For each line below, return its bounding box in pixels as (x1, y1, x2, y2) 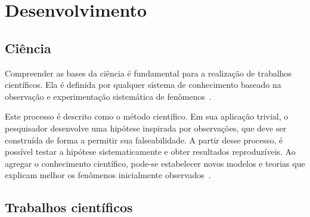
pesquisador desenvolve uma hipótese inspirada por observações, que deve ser (5, 121, 287, 134)
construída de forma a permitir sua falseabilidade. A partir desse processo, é (5, 133, 283, 146)
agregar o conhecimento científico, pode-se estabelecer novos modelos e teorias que (5, 157, 305, 169)
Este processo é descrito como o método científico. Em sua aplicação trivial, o (5, 110, 289, 123)
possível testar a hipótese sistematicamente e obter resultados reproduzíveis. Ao (5, 145, 296, 158)
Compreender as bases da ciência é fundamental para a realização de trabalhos (5, 66, 292, 79)
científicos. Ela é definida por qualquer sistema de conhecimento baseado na (5, 78, 281, 91)
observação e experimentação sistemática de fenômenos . (5, 90, 212, 102)
